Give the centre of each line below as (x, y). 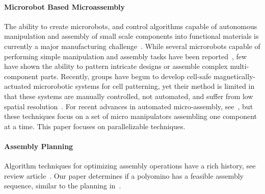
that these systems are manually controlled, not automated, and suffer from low (129, 96)
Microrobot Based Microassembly (65, 6)
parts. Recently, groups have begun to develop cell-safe (126, 76)
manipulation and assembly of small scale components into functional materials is (131, 36)
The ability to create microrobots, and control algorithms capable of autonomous (131, 26)
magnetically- (235, 76)
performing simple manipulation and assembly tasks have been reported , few (126, 56)
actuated (18, 86)
